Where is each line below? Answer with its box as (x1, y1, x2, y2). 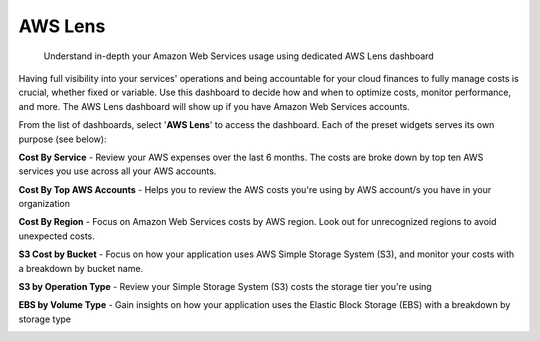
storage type (18, 313, 72, 325)
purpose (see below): (18, 133, 107, 145)
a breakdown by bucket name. (18, 262, 144, 274)
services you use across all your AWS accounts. (18, 165, 217, 177)
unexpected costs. (18, 230, 95, 242)
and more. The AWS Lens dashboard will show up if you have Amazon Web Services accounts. (18, 100, 410, 112)
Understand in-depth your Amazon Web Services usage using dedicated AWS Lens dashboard (43, 50, 434, 62)
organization (18, 198, 70, 210)
